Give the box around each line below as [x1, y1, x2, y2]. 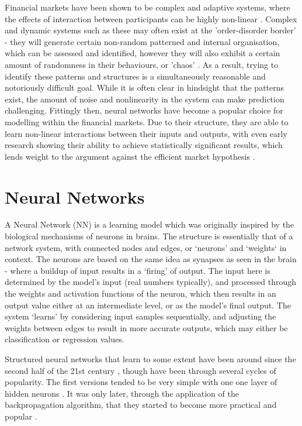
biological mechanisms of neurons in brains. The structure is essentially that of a [5, 230, 293, 242]
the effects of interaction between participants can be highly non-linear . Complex [5, 12, 297, 25]
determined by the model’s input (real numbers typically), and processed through [5, 276, 297, 288]
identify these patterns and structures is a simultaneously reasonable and [5, 70, 266, 82]
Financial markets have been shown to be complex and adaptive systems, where [5, 1, 290, 13]
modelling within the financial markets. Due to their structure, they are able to [5, 115, 289, 128]
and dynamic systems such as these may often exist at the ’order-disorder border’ [5, 24, 296, 36]
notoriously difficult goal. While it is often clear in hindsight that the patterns [5, 81, 284, 94]
